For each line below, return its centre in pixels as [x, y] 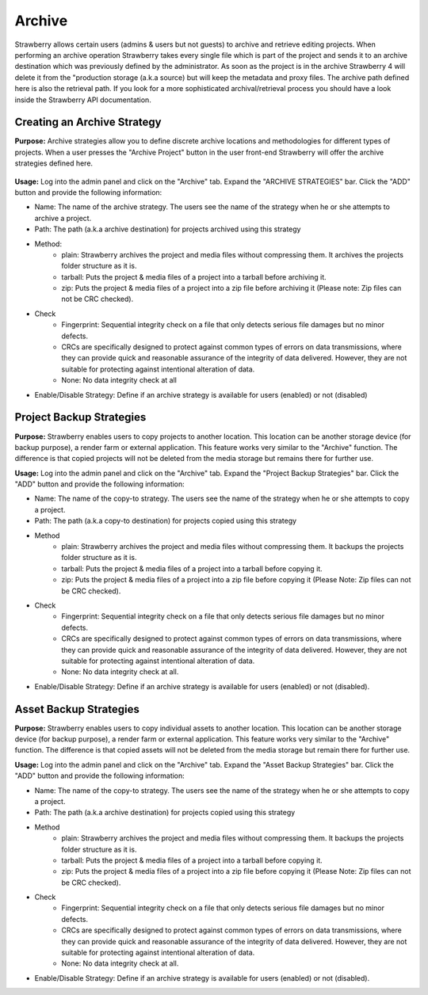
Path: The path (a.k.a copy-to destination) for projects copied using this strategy [166, 521]
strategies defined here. [54, 163]
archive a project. [63, 218]
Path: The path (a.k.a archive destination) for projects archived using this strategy [168, 229]
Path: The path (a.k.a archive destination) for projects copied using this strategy [165, 813]
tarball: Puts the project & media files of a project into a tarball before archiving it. [194, 276]
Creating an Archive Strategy [88, 122]
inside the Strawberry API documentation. [83, 100]
